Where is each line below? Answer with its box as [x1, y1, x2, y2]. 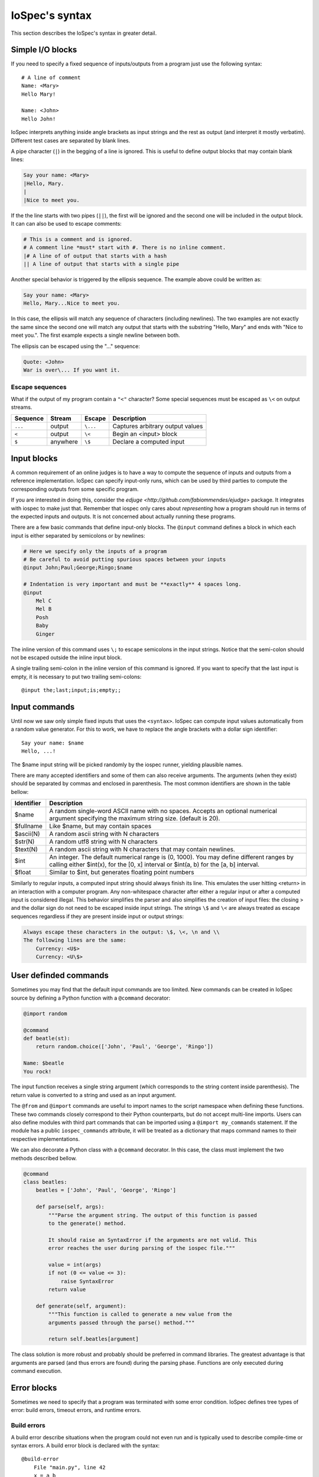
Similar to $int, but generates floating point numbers [49, 868, 194, 877]
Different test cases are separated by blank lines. [11, 136, 131, 144]
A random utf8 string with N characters [49, 838, 158, 846]
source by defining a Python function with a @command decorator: [11, 994, 171, 1001]
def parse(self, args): [35, 1203, 105, 1211]
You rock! [23, 1068, 52, 1075]
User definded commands [11, 971, 109, 981]
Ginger [35, 630, 55, 637]
